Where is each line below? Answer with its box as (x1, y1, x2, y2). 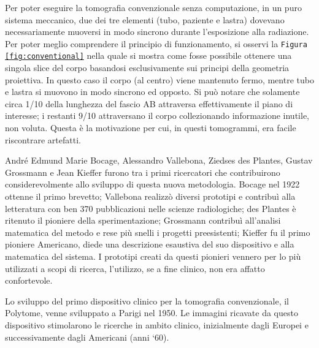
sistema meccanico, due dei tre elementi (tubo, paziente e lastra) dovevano (5, 13, 285, 26)
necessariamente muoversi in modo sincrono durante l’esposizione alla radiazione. (5, 25, 309, 38)
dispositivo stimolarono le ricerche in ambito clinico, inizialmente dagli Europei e (5, 318, 309, 331)
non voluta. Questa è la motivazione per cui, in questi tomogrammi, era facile (5, 121, 296, 134)
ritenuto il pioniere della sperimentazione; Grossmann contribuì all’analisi (5, 214, 281, 227)
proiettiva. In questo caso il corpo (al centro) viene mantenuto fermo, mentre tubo (5, 73, 314, 86)
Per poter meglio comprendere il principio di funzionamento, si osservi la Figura (5, 37, 307, 50)
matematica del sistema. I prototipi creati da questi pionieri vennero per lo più (5, 250, 301, 262)
